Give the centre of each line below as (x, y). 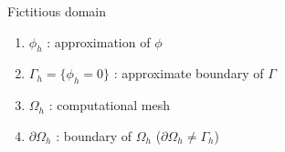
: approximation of (99, 41)
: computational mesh (110, 105)
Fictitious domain (57, 11)
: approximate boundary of (189, 73)
